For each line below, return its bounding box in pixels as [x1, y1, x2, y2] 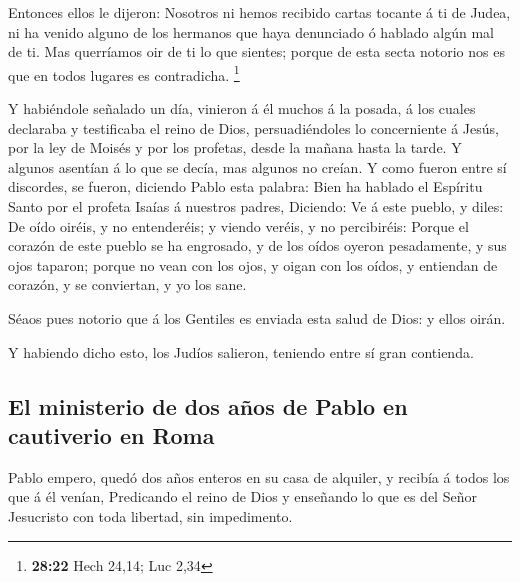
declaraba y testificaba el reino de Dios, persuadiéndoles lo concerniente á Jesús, [8, 117, 499, 138]
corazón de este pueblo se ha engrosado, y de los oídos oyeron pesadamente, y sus [8, 235, 507, 256]
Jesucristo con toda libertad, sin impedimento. [8, 505, 293, 526]
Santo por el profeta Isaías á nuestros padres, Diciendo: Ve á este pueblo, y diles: [8, 196, 504, 216]
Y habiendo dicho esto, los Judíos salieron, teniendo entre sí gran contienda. [8, 341, 474, 362]
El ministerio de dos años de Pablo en [8, 390, 408, 421]
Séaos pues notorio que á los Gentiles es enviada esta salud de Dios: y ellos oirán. [8, 307, 506, 328]
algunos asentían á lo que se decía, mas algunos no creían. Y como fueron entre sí [8, 156, 507, 177]
